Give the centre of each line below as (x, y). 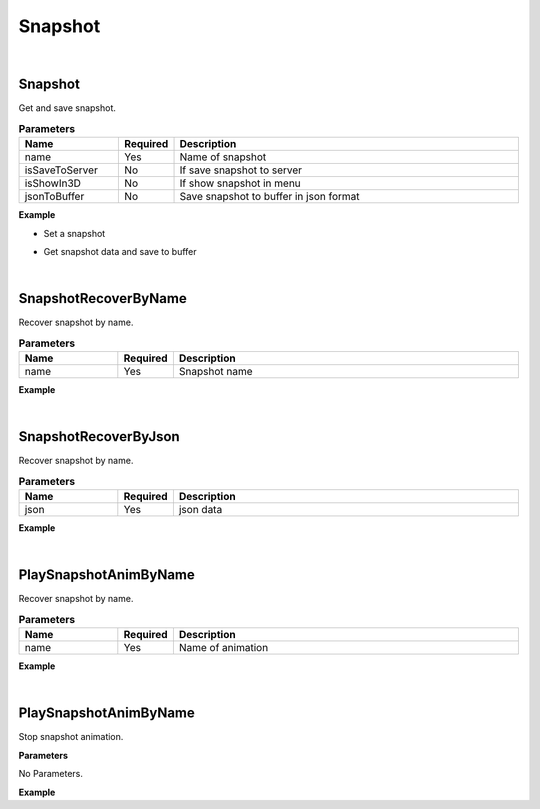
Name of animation (223, 648)
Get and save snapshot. (67, 108)
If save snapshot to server (241, 170)
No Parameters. (51, 774)
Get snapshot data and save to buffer (120, 251)
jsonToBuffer (54, 197)
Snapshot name (215, 372)
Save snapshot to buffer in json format (269, 197)
